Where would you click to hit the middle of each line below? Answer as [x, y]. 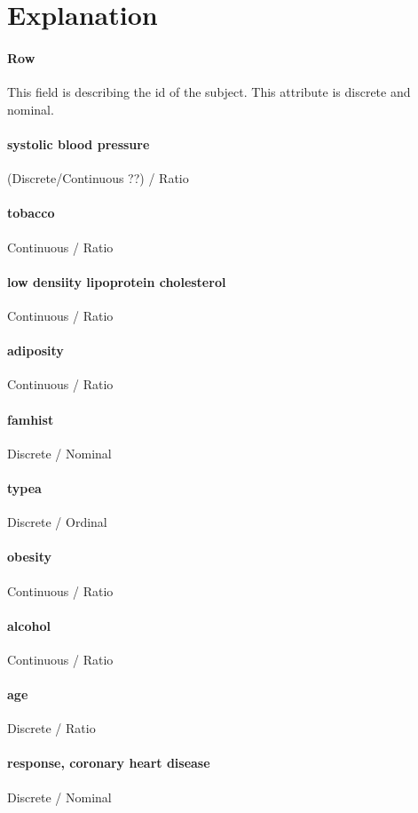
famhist [31, 419]
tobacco [31, 213]
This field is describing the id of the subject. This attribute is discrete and [209, 92]
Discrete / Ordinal [57, 522]
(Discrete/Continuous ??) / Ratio [98, 178]
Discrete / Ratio [51, 728]
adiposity [35, 351]
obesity [29, 557]
